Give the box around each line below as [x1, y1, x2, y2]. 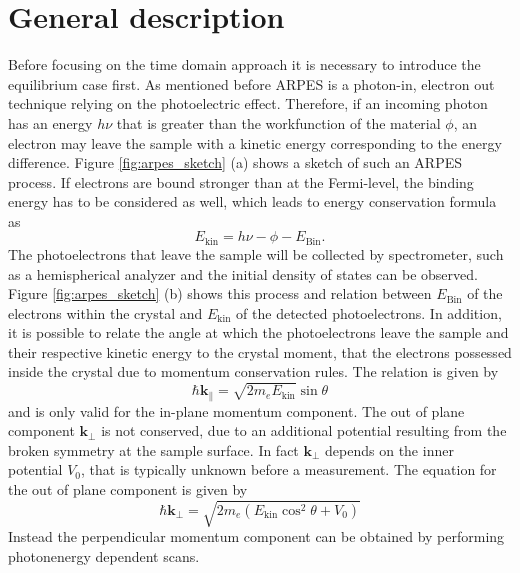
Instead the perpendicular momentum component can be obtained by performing [8, 526, 505, 547]
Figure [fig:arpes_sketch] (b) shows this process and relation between [8, 283, 432, 304]
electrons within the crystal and [8, 302, 203, 323]
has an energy [8, 112, 93, 133]
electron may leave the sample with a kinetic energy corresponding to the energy [8, 132, 502, 153]
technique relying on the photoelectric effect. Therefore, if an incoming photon [8, 93, 488, 114]
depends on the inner [325, 439, 454, 460]
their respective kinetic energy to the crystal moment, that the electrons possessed [8, 341, 512, 362]
